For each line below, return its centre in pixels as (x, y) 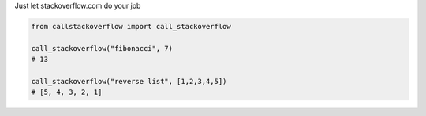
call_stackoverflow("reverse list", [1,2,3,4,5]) (129, 81)
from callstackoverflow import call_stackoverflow (131, 26)
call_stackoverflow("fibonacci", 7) (102, 48)
